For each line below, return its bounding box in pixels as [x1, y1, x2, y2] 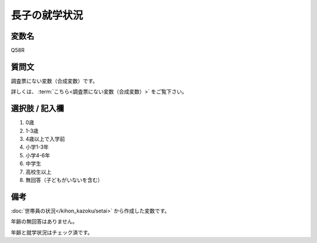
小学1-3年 [25, 144, 49, 151]
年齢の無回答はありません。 [11, 218, 78, 225]
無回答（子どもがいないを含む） [25, 177, 103, 183]
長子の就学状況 [11, 9, 83, 22]
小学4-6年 [25, 151, 50, 158]
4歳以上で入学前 [25, 136, 66, 143]
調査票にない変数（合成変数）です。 [11, 77, 98, 85]
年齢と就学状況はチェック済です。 [11, 229, 93, 236]
